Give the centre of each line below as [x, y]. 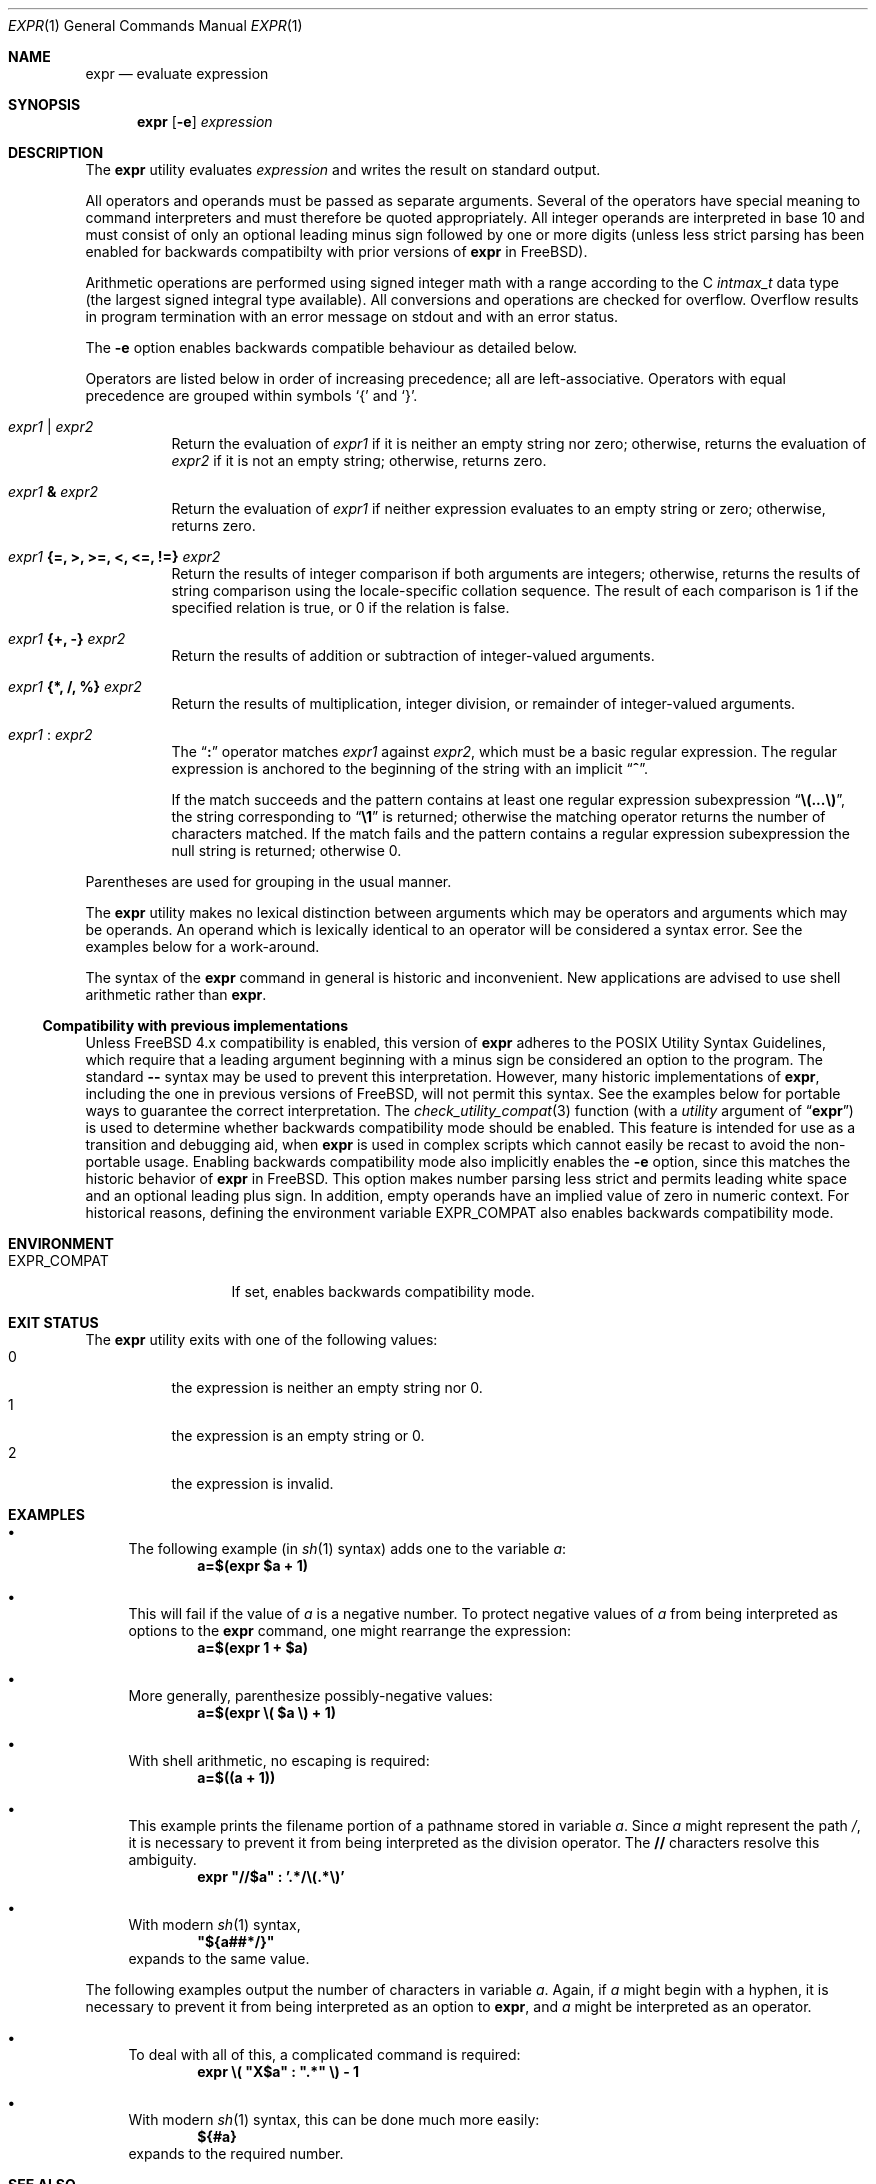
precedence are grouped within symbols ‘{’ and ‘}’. [251, 395]
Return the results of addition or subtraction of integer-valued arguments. [413, 655]
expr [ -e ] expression [205, 121]
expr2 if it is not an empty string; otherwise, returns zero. [359, 460]
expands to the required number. [236, 2153]
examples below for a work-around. [202, 946]
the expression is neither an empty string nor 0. [327, 1387]
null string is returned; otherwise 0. [286, 850]
